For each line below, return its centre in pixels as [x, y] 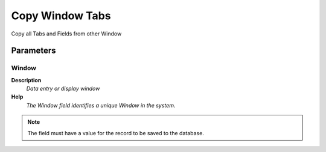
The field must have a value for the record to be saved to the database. [116, 133]
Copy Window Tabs [61, 16]
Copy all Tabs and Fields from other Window [66, 34]
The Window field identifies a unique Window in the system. [101, 105]
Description [26, 80]
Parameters [34, 51]
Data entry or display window [63, 89]
